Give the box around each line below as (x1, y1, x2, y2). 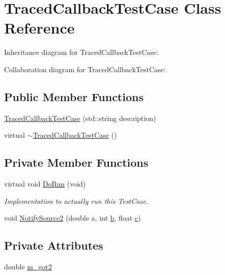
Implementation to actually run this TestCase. (4, 195, 148, 206)
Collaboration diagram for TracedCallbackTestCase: (4, 64, 166, 74)
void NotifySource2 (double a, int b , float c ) (4, 212, 141, 223)
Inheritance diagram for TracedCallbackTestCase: (4, 47, 158, 57)
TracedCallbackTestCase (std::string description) (4, 112, 156, 123)
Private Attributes (4, 237, 103, 253)
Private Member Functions (4, 155, 149, 170)
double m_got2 (4, 261, 52, 272)
